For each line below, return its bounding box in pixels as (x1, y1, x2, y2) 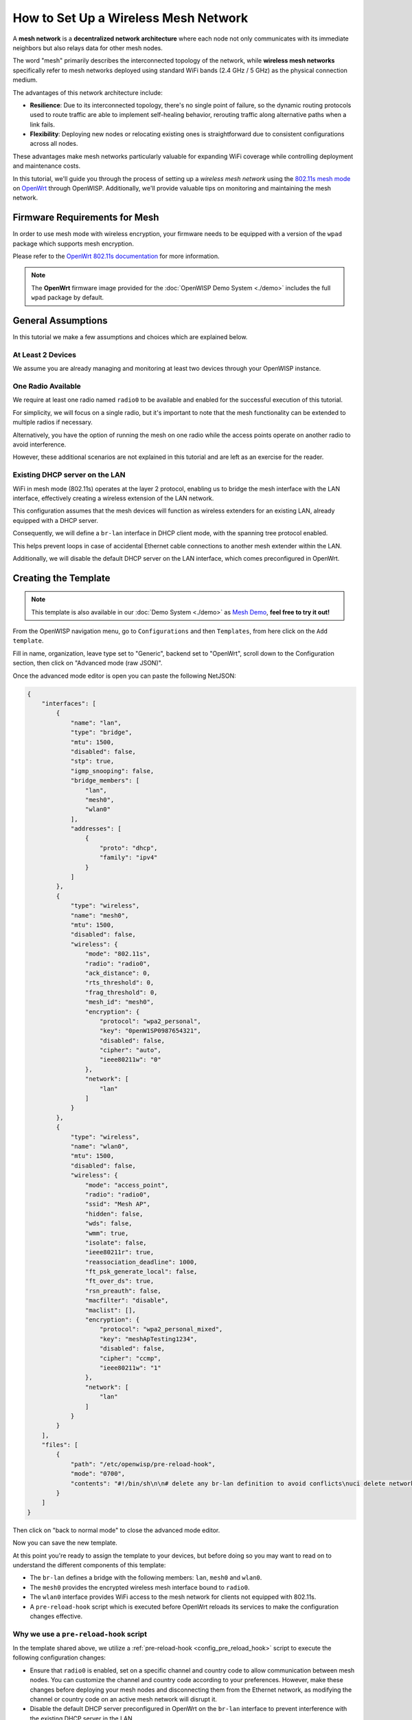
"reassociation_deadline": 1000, (84, 1258, 198, 1266)
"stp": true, (70, 757, 115, 765)
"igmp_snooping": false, (70, 767, 154, 775)
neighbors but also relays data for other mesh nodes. (12, 43, 163, 52)
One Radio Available (12, 382, 82, 391)
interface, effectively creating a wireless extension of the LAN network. (12, 494, 214, 502)
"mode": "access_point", (84, 1181, 169, 1189)
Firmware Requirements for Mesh (12, 212, 159, 224)
